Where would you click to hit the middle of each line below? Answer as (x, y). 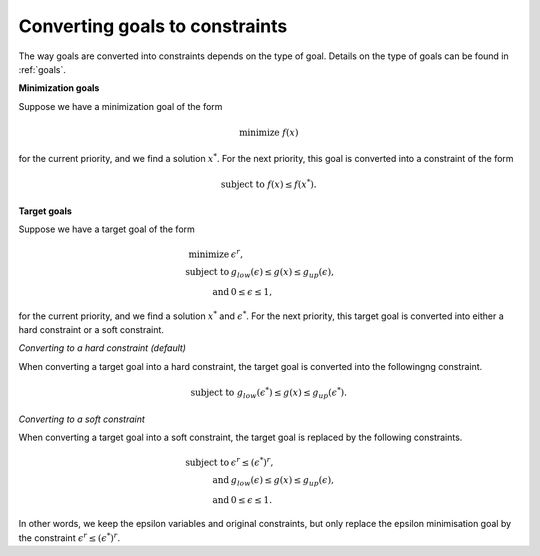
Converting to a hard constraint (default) (102, 348)
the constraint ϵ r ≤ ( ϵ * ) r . (69, 537)
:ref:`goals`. (42, 69)
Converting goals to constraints (153, 26)
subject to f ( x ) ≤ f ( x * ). (268, 183)
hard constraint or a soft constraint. (91, 330)
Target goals (45, 211)
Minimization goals (59, 88)
